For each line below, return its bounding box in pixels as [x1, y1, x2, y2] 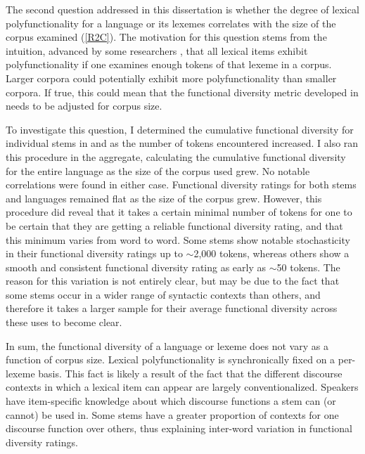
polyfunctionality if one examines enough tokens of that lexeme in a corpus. [6, 57, 332, 72]
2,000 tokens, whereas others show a [193, 246, 350, 261]
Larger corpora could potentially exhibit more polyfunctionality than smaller [6, 70, 337, 85]
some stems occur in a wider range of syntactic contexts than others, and [6, 287, 321, 301]
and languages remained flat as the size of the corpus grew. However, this [6, 190, 322, 205]
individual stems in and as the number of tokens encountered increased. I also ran [6, 136, 359, 150]
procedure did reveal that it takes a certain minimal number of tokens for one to [6, 205, 352, 219]
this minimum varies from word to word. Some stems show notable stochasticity [6, 232, 350, 247]
